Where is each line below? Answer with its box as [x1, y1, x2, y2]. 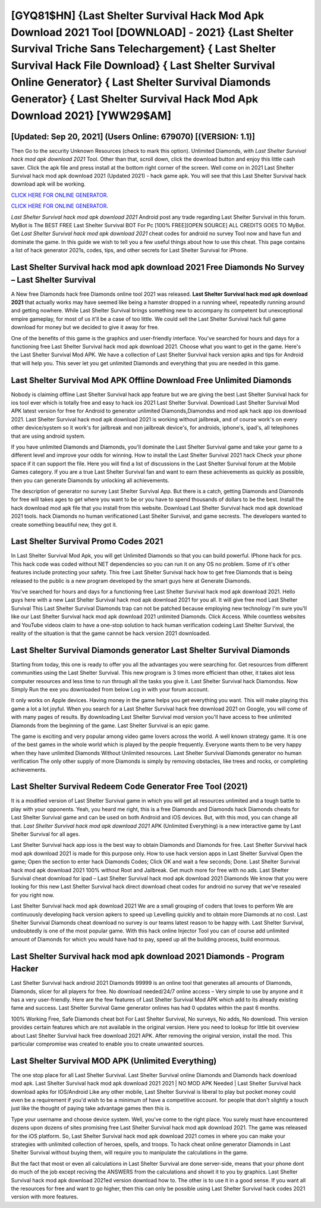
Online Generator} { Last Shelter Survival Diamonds [11, 75, 271, 89]
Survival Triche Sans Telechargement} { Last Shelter [11, 42, 276, 56]
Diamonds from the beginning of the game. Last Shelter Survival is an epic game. [11, 722, 210, 729]
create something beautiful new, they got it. [11, 521, 118, 528]
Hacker [11, 964, 39, 974]
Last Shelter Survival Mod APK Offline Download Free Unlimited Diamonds [11, 375, 292, 385]
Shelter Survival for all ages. [11, 831, 80, 838]
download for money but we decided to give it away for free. [11, 324, 159, 331]
